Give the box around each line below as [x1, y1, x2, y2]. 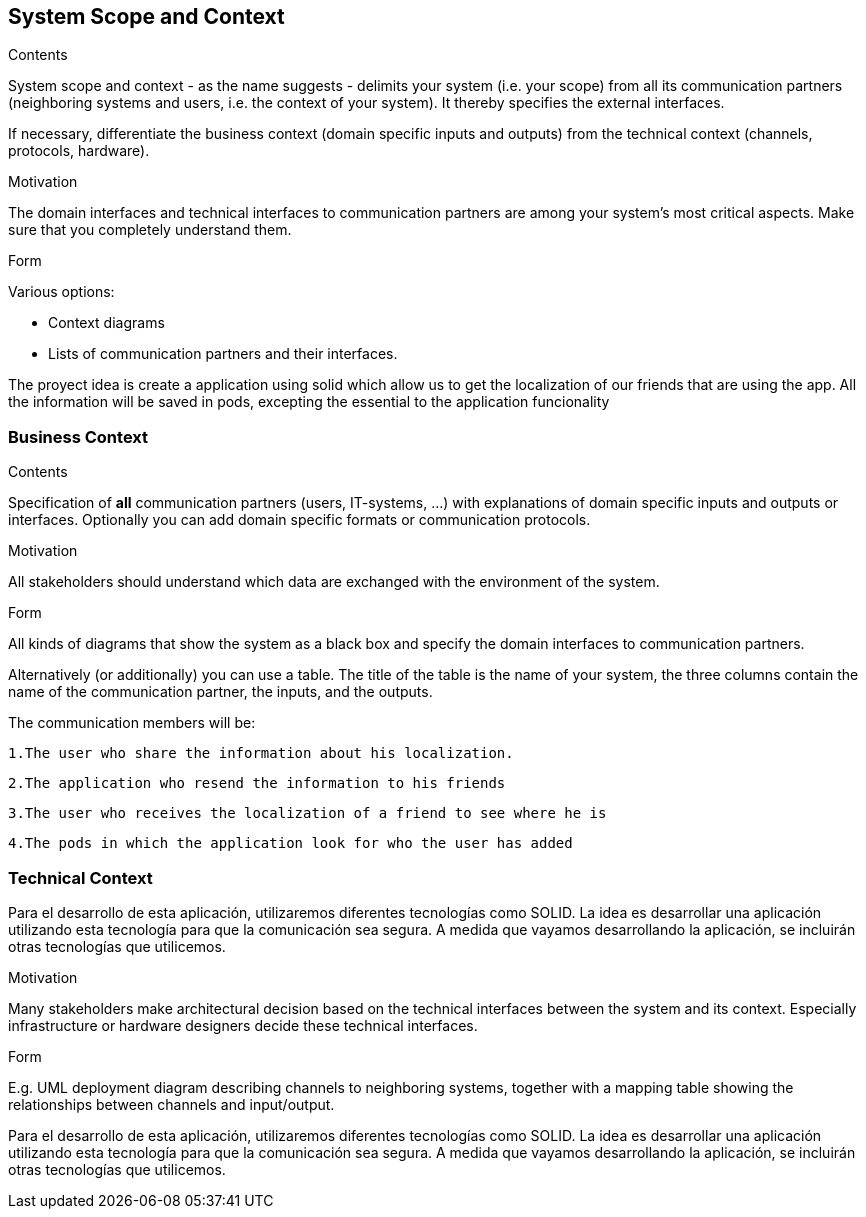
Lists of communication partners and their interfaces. [48, 345, 398, 363]
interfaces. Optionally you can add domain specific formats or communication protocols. [8, 511, 591, 529]
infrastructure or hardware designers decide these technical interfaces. [8, 1016, 478, 1034]
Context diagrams [48, 314, 165, 332]
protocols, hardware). [8, 142, 150, 160]
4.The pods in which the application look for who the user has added [8, 835, 573, 852]
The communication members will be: [8, 714, 256, 732]
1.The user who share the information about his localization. [8, 745, 514, 762]
